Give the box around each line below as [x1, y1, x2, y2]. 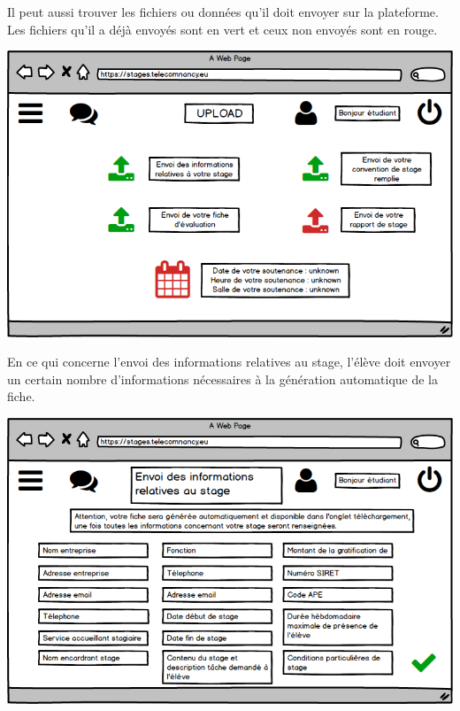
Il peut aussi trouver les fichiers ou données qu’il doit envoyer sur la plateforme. [7, 3, 439, 20]
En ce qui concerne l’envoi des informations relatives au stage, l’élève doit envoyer [7, 352, 451, 371]
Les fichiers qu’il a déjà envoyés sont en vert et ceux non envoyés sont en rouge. [7, 19, 438, 38]
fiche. [7, 387, 35, 406]
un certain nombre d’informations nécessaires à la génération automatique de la [7, 369, 439, 388]
